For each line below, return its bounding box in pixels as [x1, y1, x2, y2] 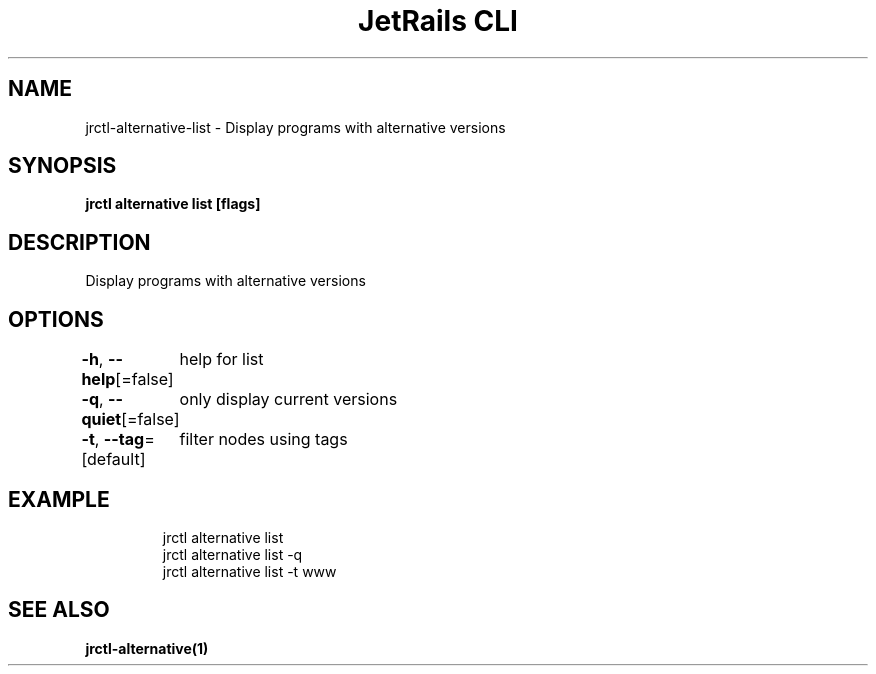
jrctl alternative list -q [162, 545, 303, 563]
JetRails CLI [358, 4, 518, 38]
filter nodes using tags [179, 429, 348, 450]
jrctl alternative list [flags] [85, 195, 261, 213]
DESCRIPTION [8, 229, 151, 255]
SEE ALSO [8, 597, 110, 623]
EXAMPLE [8, 486, 110, 512]
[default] [81, 449, 146, 470]
